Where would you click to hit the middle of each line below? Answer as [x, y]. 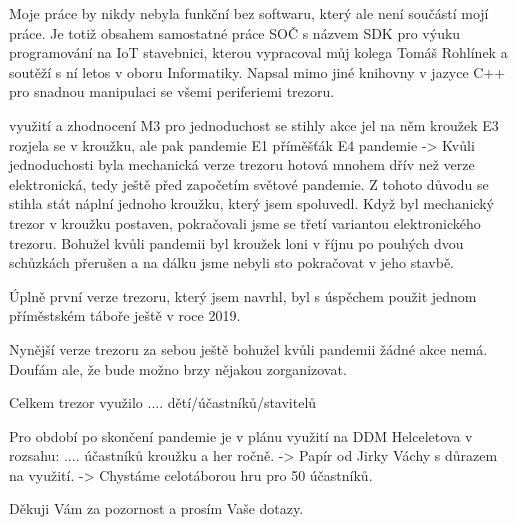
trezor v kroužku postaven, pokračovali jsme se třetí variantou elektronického [245, 222]
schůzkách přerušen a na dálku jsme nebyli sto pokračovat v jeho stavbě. [231, 262]
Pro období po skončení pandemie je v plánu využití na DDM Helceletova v [241, 435]
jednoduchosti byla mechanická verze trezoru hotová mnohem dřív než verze [242, 164]
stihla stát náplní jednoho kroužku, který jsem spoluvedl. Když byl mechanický [251, 203]
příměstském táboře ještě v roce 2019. [125, 315]
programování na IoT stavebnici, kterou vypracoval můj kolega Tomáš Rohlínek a [258, 52]
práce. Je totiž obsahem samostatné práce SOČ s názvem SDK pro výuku [235, 32]
